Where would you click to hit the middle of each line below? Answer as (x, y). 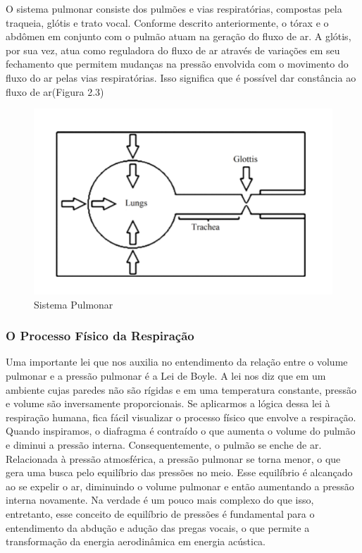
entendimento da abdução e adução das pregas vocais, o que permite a (158, 527)
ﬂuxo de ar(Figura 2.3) (55, 91)
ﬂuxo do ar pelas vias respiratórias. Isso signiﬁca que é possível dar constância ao (181, 77)
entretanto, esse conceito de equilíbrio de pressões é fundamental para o (160, 513)
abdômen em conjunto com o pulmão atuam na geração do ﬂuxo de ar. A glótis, (179, 36)
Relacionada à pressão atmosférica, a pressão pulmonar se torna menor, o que (173, 458)
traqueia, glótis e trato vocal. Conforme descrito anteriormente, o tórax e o (167, 22)
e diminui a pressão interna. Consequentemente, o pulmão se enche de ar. (164, 445)
